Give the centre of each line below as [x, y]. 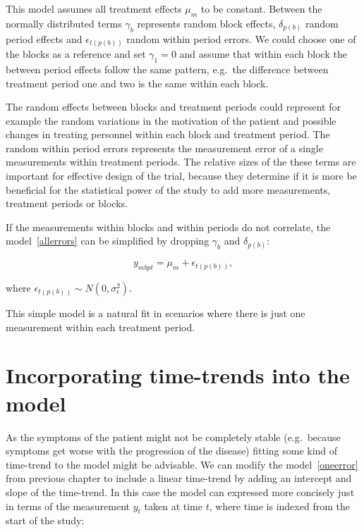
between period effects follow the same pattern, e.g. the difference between [167, 69]
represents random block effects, [206, 23]
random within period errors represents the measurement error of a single [164, 148]
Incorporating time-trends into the [178, 375]
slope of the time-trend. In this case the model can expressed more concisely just [180, 491]
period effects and [44, 38]
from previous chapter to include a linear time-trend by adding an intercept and [179, 478]
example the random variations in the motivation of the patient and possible [171, 120]
